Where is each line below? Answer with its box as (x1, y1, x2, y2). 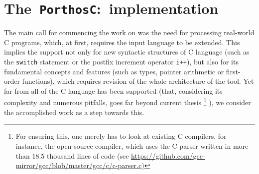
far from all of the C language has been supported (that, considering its (4, 85, 223, 96)
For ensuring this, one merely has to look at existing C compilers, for (15, 131, 227, 141)
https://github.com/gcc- (131, 150, 205, 161)
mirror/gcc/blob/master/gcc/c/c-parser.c (15, 160, 142, 171)
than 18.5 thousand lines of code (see (15, 150, 129, 161)
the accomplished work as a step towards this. (4, 107, 144, 117)
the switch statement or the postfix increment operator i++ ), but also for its (4, 57, 239, 67)
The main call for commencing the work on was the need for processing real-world (4, 27, 255, 38)
